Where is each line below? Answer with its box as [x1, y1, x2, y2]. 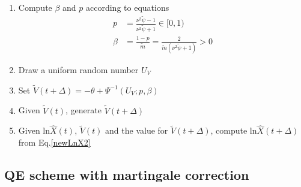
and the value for [105, 124, 168, 137]
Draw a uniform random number [18, 64, 139, 76]
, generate [65, 104, 102, 116]
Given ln [18, 124, 50, 137]
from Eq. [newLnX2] [18, 136, 91, 149]
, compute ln [210, 124, 257, 137]
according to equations [86, 1, 169, 13]
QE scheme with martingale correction [4, 165, 249, 184]
